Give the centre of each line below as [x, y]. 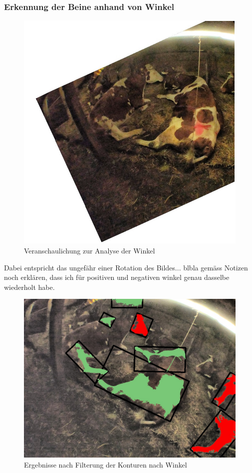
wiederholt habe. [29, 287]
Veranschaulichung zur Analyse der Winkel [90, 250]
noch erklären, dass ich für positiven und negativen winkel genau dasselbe [117, 277]
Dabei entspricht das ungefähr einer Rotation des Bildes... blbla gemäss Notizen [126, 267]
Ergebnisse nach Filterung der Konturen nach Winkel [106, 464]
